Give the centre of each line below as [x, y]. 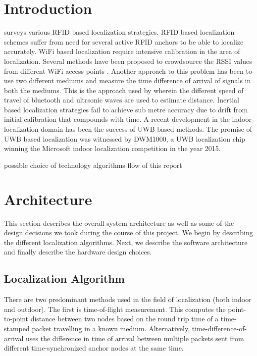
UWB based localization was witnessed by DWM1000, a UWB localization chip [125, 138]
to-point [16, 319]
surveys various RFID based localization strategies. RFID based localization [119, 32]
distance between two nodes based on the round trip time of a [125, 319]
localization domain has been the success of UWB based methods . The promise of [128, 129]
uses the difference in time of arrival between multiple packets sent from [135, 338]
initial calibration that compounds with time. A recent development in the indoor [128, 119]
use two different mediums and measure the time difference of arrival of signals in [128, 80]
